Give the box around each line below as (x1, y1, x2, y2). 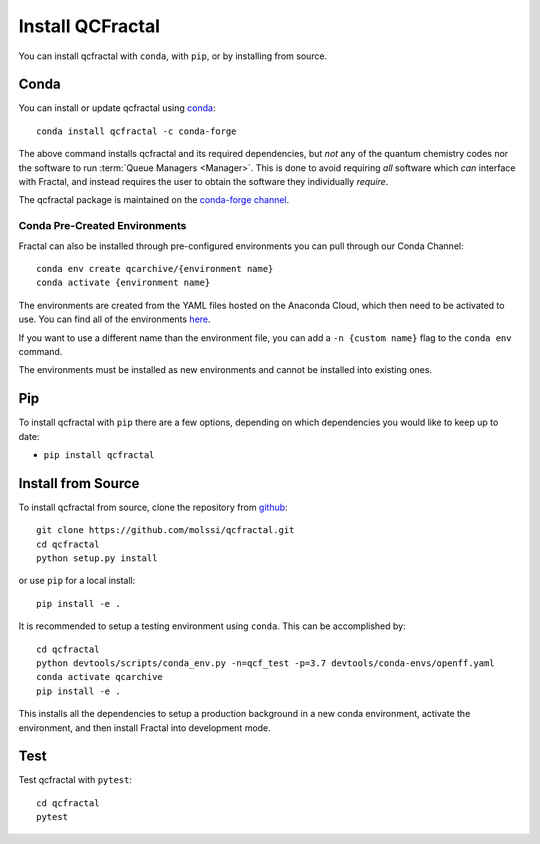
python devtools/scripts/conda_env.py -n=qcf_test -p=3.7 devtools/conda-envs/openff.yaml (36, 658, 495, 669)
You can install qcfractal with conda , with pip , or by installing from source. (18, 50, 328, 62)
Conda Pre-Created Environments (18, 219, 187, 233)
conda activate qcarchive (36, 671, 164, 683)
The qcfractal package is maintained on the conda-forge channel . (18, 194, 290, 206)
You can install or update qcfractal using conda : (18, 102, 216, 114)
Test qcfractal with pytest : (18, 774, 133, 786)
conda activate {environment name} (36, 277, 211, 289)
